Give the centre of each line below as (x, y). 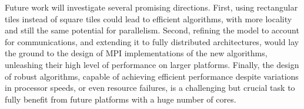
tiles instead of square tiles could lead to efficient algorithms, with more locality (148, 18)
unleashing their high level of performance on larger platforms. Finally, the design (152, 64)
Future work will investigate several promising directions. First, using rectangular (151, 7)
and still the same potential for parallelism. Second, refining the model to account (152, 30)
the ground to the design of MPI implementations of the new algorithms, (136, 53)
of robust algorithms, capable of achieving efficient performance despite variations (152, 76)
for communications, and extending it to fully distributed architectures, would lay (152, 41)
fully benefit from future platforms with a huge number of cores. (121, 99)
